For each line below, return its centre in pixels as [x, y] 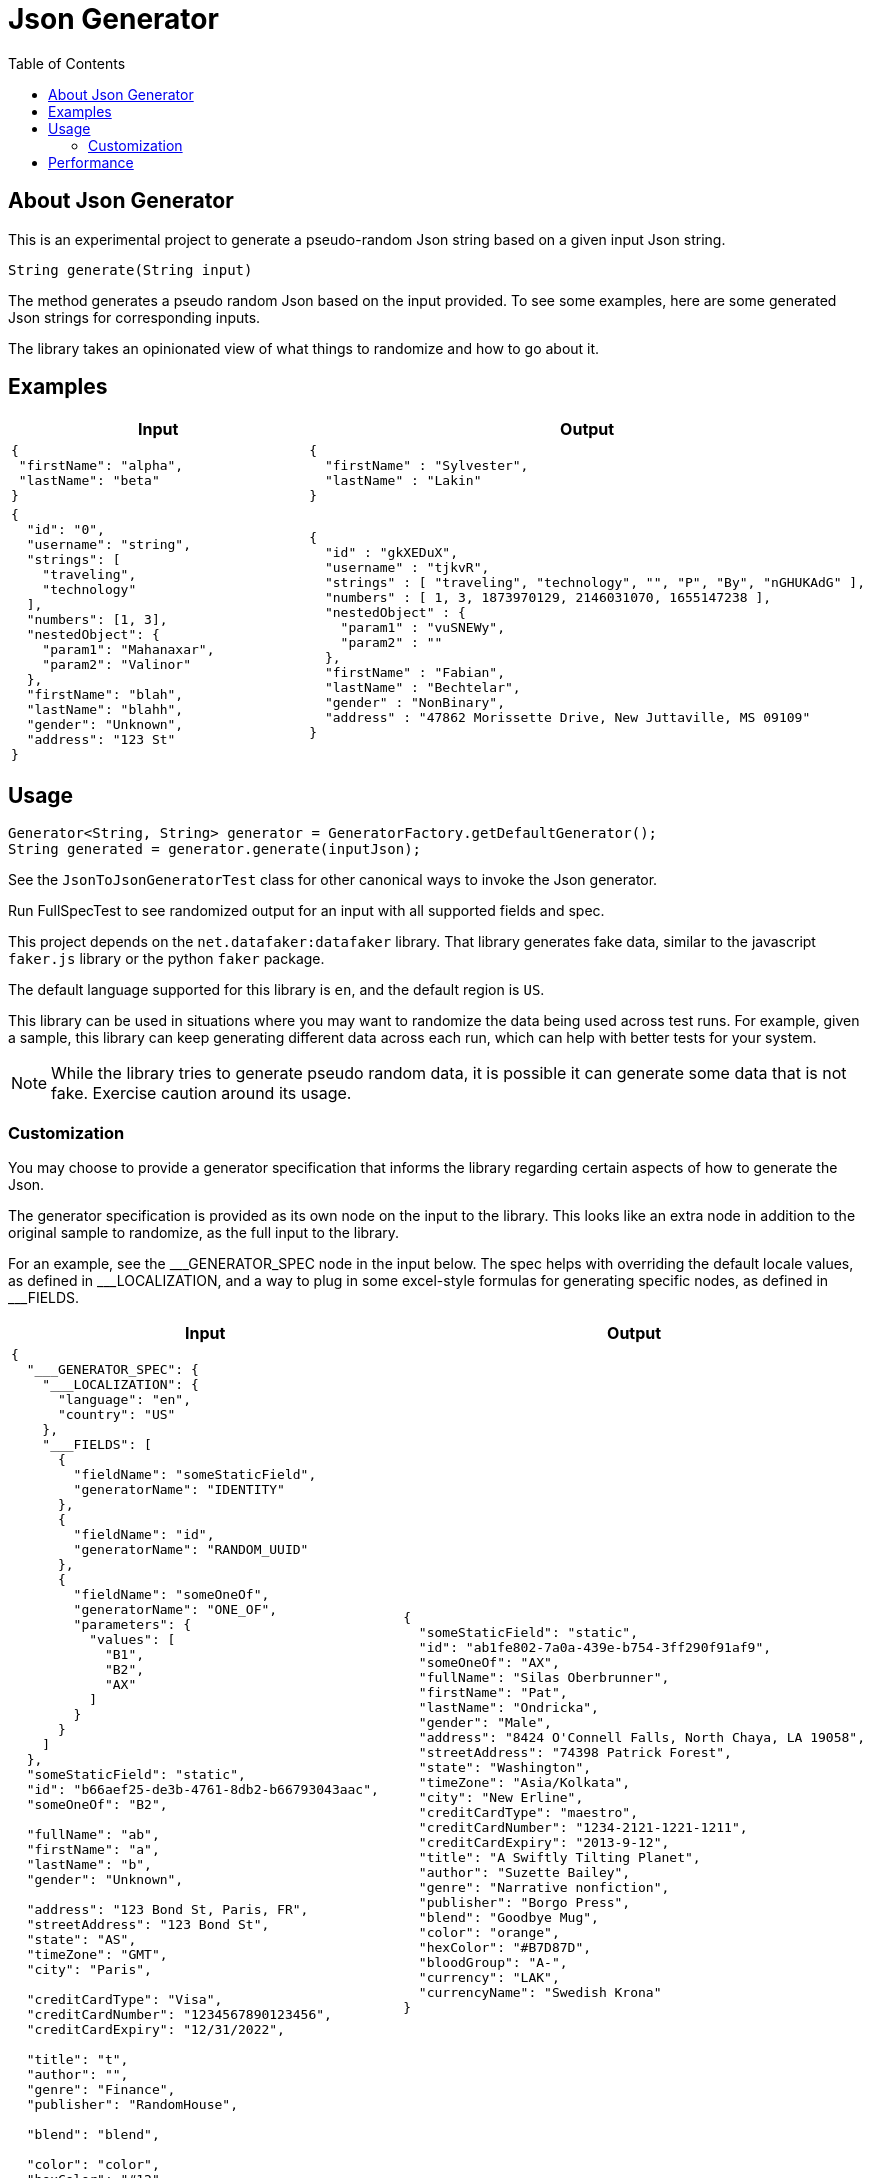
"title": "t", [77, 2060]
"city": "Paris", [89, 1970]
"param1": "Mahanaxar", [128, 650]
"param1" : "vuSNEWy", [422, 627]
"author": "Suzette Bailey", [524, 1872]
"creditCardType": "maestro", [528, 1812]
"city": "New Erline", [501, 1797]
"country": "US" [116, 1415]
